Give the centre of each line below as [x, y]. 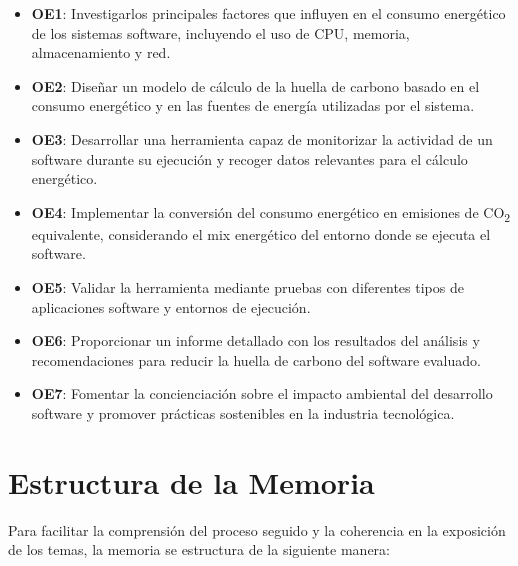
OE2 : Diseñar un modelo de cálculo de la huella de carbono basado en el [255, 85]
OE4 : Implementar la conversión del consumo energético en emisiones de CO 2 [271, 213]
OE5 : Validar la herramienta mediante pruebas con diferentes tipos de [247, 287]
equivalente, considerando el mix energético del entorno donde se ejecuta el [261, 233]
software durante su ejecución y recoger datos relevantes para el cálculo [249, 158]
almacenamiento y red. [101, 52]
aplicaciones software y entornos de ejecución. [171, 306]
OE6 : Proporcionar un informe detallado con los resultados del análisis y [255, 340]
